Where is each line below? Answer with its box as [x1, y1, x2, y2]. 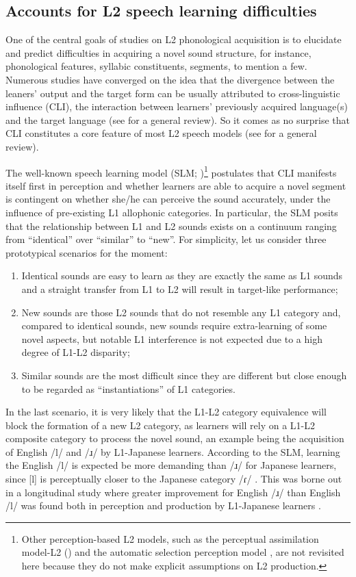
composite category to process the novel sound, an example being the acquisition [5, 431, 344, 446]
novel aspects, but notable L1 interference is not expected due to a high [21, 331, 322, 346]
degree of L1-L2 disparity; [21, 345, 130, 359]
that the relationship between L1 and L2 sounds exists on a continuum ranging [5, 218, 337, 233]
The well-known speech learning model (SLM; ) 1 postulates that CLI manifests [5, 163, 337, 179]
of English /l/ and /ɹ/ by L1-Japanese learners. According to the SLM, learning [5, 444, 340, 459]
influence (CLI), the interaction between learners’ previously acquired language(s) [5, 99, 348, 114]
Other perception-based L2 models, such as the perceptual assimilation [21, 531, 319, 546]
